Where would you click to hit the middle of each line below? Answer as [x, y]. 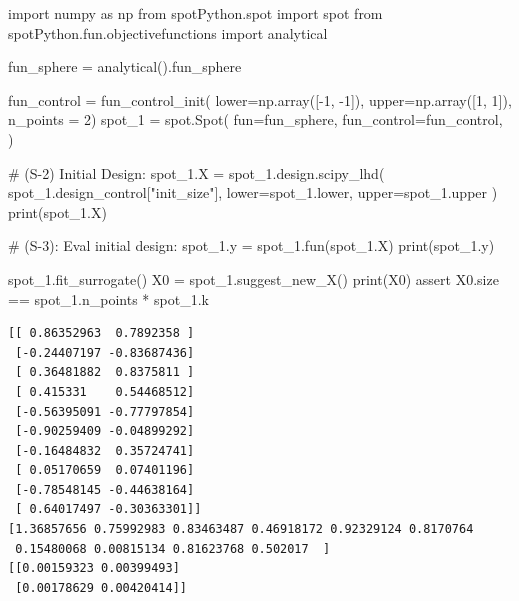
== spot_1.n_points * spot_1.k [108, 298]
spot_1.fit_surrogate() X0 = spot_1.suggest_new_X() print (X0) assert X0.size [253, 278]
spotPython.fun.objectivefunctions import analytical [168, 32]
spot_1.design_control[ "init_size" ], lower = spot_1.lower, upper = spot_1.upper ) [253, 192]
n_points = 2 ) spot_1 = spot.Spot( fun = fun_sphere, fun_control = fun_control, [255, 119]
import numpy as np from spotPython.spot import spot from [195, 13]
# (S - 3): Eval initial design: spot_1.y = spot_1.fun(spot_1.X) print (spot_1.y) [251, 245]
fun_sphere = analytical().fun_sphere [125, 66]
